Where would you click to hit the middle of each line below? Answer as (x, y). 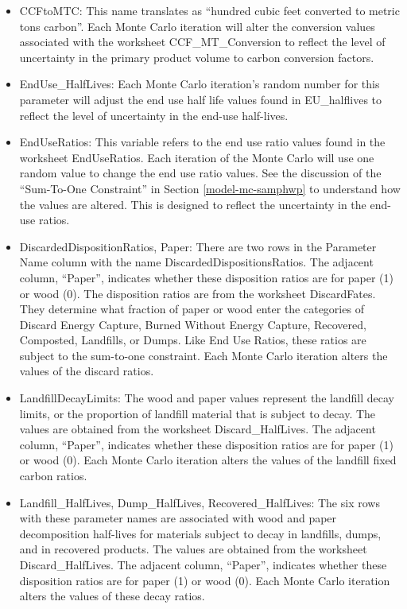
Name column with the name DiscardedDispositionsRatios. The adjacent (196, 262)
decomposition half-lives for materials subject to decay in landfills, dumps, (200, 533)
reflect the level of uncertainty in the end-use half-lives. (154, 115)
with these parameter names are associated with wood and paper (178, 518)
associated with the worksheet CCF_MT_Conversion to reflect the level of (202, 42)
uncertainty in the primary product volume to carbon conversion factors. (197, 57)
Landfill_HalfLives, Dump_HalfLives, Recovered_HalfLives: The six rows (200, 502)
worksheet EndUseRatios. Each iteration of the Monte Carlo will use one (197, 157)
